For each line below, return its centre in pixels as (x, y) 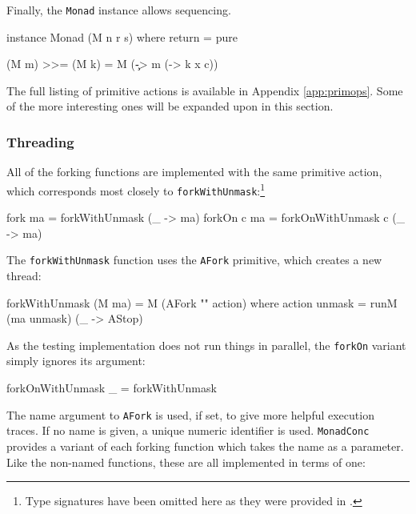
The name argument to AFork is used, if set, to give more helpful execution (190, 414)
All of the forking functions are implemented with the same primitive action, (194, 172)
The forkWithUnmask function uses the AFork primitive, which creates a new (194, 260)
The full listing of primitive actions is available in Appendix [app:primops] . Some (205, 90)
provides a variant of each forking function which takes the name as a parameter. (205, 446)
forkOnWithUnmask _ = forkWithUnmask (112, 388)
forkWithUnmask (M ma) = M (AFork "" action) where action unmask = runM (202, 302)
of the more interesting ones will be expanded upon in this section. (170, 106)
